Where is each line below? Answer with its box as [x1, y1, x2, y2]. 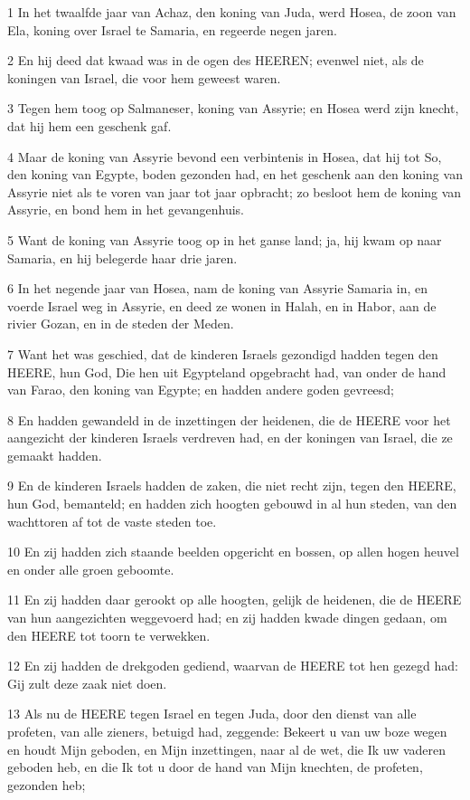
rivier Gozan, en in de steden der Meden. [7, 314, 234, 333]
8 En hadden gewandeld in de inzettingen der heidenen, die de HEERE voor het [7, 410, 451, 429]
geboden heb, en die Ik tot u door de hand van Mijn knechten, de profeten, [7, 757, 423, 776]
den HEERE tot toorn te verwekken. [7, 625, 211, 644]
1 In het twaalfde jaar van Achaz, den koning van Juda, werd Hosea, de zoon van [7, 3, 456, 21]
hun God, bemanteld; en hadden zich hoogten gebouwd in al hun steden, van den [7, 494, 457, 513]
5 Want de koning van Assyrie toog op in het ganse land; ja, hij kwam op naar [7, 230, 442, 249]
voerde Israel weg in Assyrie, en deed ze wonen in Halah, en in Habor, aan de [7, 296, 437, 315]
